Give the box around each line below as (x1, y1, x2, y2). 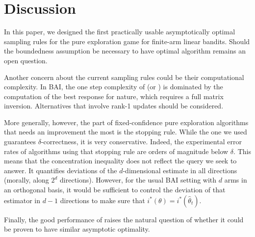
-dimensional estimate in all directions (123, 165, 237, 175)
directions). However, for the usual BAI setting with (60, 175, 217, 185)
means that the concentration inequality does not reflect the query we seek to (4, 156, 237, 166)
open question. (4, 55, 48, 65)
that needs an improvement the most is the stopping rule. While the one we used (4, 127, 247, 137)
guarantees (4, 136, 36, 147)
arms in (224, 175, 247, 185)
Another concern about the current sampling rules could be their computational (4, 72, 244, 82)
